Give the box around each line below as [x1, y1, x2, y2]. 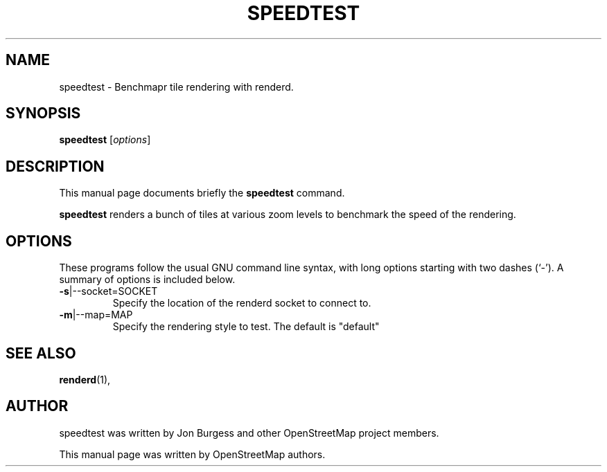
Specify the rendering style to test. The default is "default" [112, 320, 380, 333]
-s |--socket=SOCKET [59, 285, 158, 298]
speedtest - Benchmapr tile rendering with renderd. [59, 80, 294, 93]
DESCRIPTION [6, 157, 105, 175]
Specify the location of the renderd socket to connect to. [112, 297, 371, 309]
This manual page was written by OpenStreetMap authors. [59, 448, 326, 460]
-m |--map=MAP [59, 309, 133, 321]
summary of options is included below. [59, 273, 236, 286]
